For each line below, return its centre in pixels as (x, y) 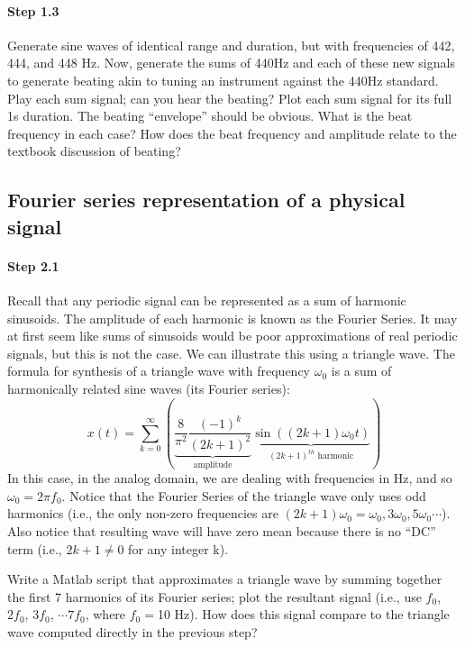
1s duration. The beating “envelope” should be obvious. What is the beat (210, 116)
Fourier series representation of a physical (206, 200)
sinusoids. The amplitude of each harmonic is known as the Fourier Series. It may (232, 318)
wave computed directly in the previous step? (132, 632)
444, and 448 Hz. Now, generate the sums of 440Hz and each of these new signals (231, 63)
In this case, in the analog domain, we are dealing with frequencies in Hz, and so (230, 478)
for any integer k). (178, 548)
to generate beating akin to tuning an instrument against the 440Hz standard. (223, 80)
